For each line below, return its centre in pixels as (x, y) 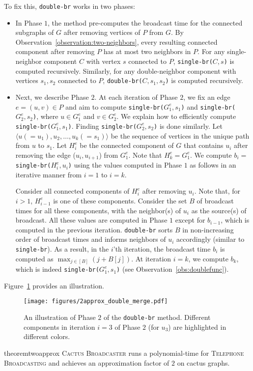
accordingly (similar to (211, 239)
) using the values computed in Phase (125, 165)
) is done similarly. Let (188, 126)
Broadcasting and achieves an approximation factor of (87, 362)
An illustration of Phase (60, 317)
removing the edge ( (45, 155)
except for (190, 220)
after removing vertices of (102, 32)
